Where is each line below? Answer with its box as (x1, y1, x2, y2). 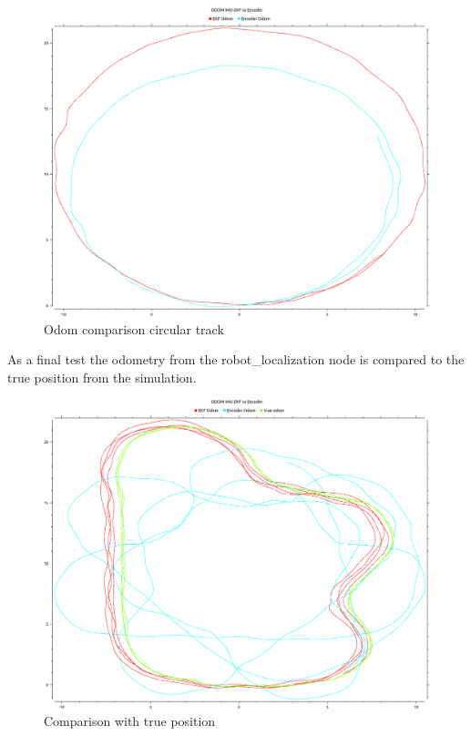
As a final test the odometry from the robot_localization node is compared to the (7, 350, 465, 369)
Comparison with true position (44, 711, 216, 731)
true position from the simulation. (7, 367, 197, 386)
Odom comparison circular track (44, 319, 224, 338)
